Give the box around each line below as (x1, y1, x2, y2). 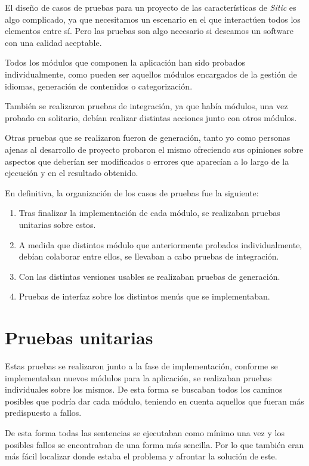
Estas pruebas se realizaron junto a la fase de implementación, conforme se (5, 360, 278, 372)
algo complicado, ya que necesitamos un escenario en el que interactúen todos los (5, 13, 301, 25)
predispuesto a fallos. (5, 406, 82, 419)
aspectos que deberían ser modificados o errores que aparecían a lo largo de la (5, 155, 289, 167)
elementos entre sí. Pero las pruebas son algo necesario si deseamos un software (5, 24, 294, 37)
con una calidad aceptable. (5, 36, 102, 48)
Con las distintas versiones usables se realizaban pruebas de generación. (18, 270, 280, 282)
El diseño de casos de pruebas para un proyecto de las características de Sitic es (5, 1, 296, 13)
